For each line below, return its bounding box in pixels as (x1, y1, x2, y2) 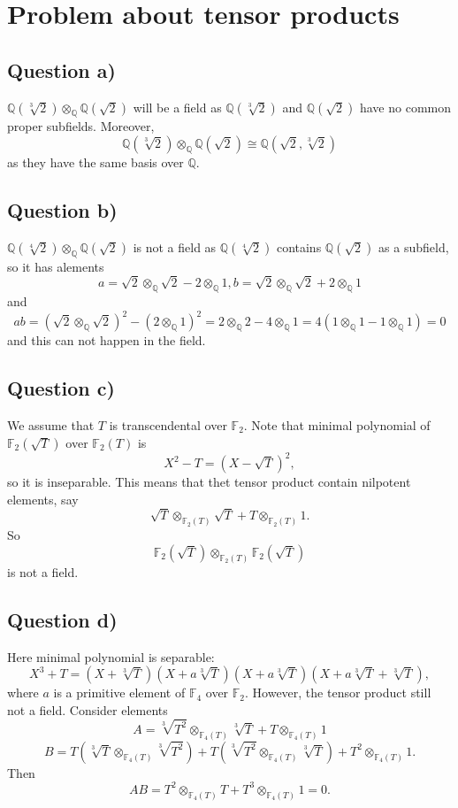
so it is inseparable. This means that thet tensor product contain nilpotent (7, 473, 411, 491)
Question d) (7, 605, 118, 633)
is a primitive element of (53, 683, 186, 702)
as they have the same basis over (7, 152, 184, 171)
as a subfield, (378, 237, 449, 256)
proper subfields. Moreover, (7, 117, 155, 135)
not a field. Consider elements (7, 700, 168, 719)
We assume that (7, 416, 95, 434)
